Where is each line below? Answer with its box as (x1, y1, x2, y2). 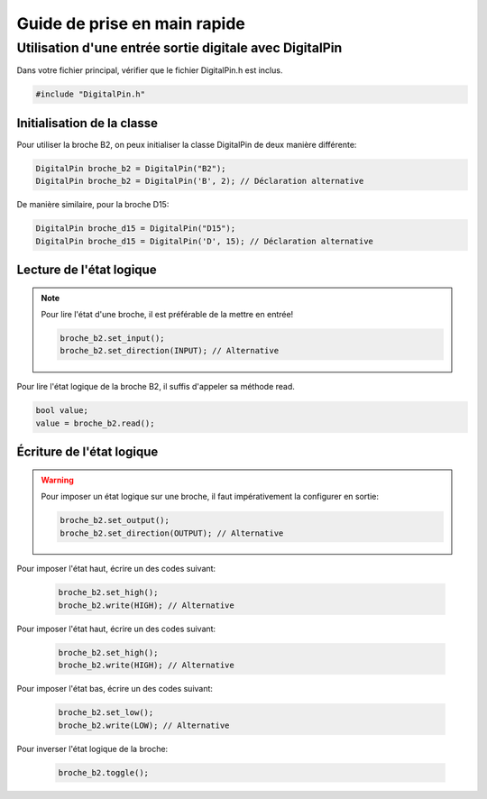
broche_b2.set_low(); (58, 708, 154, 718)
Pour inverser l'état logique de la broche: (16, 743, 169, 754)
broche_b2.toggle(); (58, 767, 149, 777)
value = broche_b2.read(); (35, 418, 155, 428)
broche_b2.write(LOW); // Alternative (58, 720, 230, 730)
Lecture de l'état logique (16, 262, 157, 278)
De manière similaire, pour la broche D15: (16, 199, 170, 210)
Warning (41, 474, 74, 485)
